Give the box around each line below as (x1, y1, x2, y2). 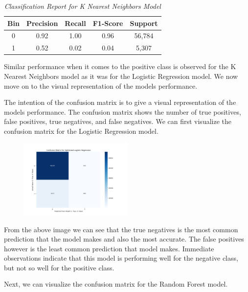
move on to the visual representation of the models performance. (4, 80, 198, 91)
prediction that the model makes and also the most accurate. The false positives (4, 234, 244, 244)
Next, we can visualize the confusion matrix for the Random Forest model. (4, 279, 228, 289)
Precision (26, 18, 58, 28)
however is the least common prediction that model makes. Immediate (4, 243, 214, 253)
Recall (65, 18, 86, 28)
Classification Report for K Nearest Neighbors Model (4, 1, 161, 11)
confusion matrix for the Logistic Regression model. (4, 125, 158, 136)
